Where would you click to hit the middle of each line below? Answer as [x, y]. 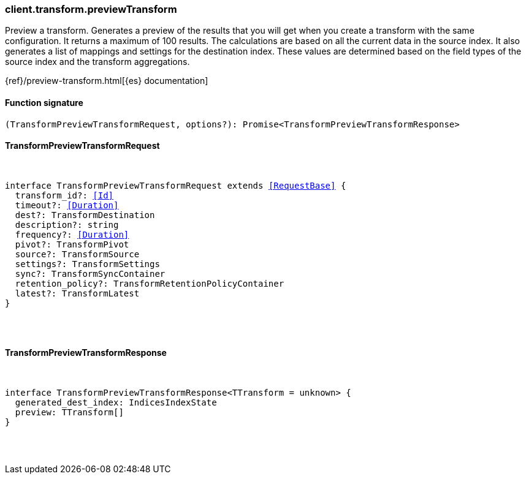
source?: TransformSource [77, 254]
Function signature [44, 102]
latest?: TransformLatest [77, 293]
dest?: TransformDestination [85, 215]
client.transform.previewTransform [91, 9]
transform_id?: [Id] [64, 195]
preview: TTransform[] [69, 413]
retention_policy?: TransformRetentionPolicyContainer [150, 283]
